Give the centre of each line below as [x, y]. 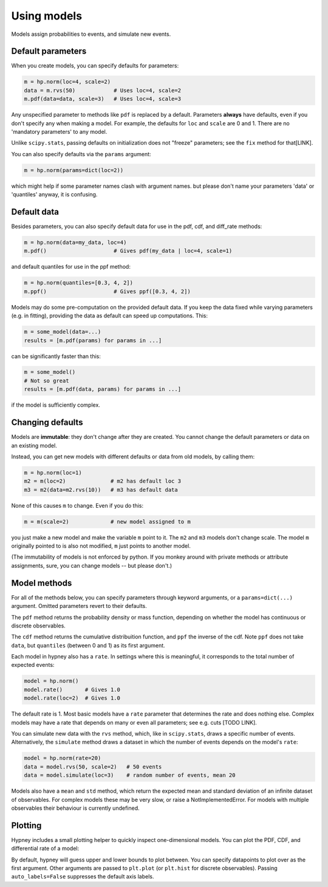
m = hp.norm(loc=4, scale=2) [67, 82]
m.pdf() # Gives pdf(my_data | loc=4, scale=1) [128, 251]
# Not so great [46, 381]
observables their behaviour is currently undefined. [75, 808]
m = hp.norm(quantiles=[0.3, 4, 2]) [79, 283]
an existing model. [34, 445]
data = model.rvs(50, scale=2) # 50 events [93, 767]
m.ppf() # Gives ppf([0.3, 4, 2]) [107, 291]
